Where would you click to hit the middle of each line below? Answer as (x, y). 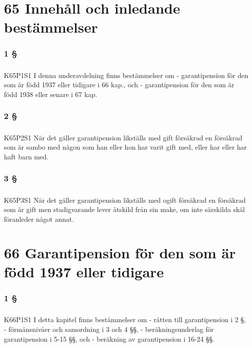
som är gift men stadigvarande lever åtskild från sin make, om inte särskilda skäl (125, 209)
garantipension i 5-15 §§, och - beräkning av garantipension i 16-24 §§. (109, 338)
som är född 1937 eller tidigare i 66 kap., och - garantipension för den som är (119, 85)
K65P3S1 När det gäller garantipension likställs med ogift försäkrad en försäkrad (125, 200)
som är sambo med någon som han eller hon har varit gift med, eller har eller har (126, 147)
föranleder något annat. (39, 219)
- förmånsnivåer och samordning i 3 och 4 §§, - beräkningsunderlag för (109, 329)
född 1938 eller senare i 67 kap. (51, 94)
